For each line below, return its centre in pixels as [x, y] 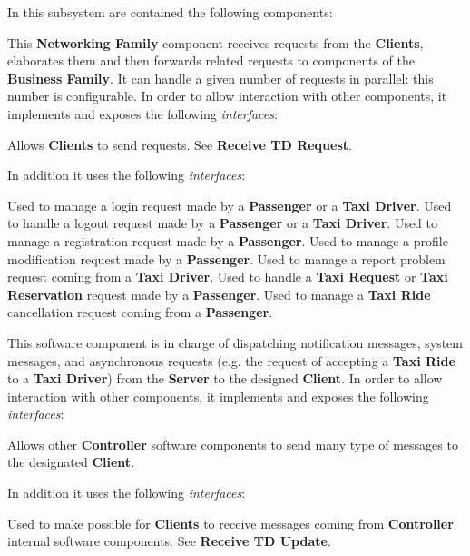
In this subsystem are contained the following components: [170, 12]
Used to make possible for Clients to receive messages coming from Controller [230, 523]
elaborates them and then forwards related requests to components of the [211, 60]
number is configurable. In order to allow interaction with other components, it [227, 96]
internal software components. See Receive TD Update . [169, 541]
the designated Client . [71, 462]
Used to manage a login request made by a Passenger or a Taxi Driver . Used [230, 205]
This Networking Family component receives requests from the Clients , [215, 42]
